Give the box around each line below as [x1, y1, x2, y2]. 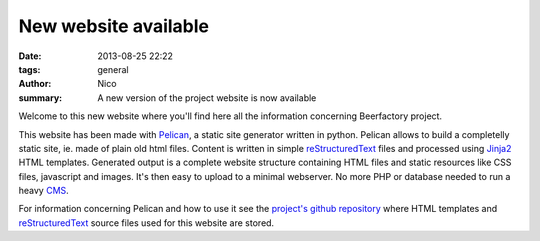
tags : [18, 63, 41, 75]
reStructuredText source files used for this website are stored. [18, 216, 275, 229]
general [97, 63, 129, 75]
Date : [18, 50, 42, 62]
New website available [18, 15, 210, 37]
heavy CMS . [18, 185, 69, 197]
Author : [18, 78, 52, 90]
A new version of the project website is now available [97, 91, 317, 104]
